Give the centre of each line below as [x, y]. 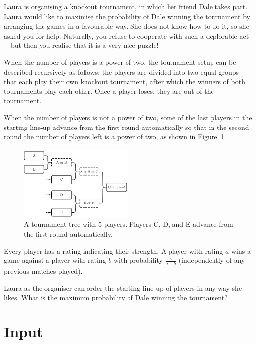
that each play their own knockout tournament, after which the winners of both [125, 81]
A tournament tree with [60, 224]
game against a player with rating [55, 260]
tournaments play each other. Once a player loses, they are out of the [109, 91]
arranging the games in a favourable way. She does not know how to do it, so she [127, 26]
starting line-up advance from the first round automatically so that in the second [127, 127]
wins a [241, 250]
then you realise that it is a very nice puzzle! [91, 45]
